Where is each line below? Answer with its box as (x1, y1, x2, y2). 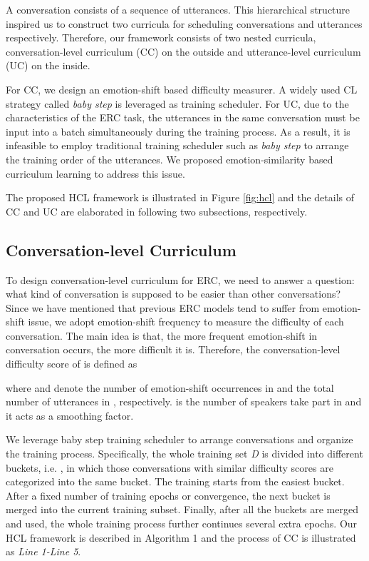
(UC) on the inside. (6, 58, 90, 73)
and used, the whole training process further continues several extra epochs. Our (6, 516, 358, 531)
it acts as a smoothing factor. (6, 408, 134, 423)
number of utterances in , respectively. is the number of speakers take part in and (6, 394, 362, 409)
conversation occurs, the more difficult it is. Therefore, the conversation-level (6, 342, 341, 357)
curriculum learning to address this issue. (6, 166, 185, 181)
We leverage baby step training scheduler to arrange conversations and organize (6, 432, 353, 447)
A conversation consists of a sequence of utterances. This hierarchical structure (6, 2, 350, 16)
